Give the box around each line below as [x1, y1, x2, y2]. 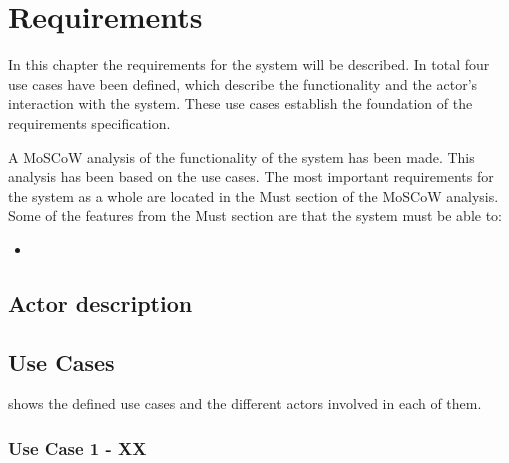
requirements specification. [8, 112, 171, 133]
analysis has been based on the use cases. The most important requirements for [8, 166, 494, 187]
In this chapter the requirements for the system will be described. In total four [8, 54, 490, 75]
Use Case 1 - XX [8, 435, 147, 460]
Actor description [8, 287, 193, 318]
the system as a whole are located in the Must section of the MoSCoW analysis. [8, 185, 499, 206]
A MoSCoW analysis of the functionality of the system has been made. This [8, 146, 475, 167]
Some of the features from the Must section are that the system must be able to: [8, 205, 503, 226]
